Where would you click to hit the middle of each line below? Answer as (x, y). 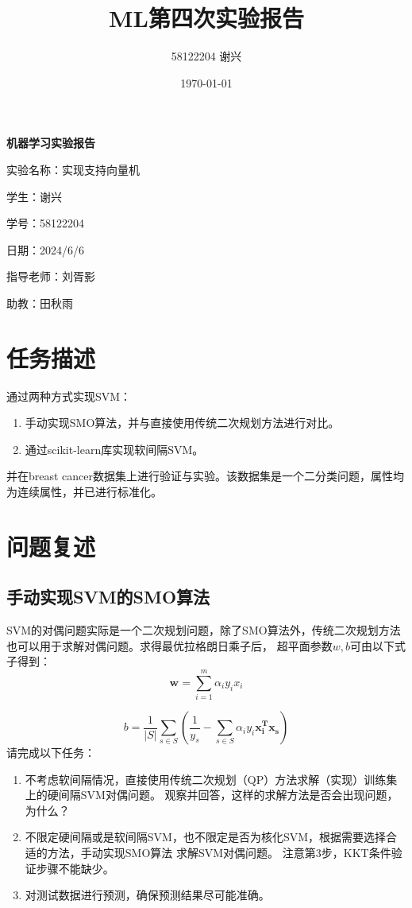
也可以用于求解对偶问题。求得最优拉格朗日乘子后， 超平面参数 (169, 645)
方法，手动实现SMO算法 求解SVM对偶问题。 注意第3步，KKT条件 (219, 853)
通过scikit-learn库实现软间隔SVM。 (114, 449)
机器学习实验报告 (51, 143)
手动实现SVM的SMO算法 (108, 597)
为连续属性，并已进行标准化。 (84, 491)
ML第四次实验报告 (206, 18)
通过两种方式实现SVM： (69, 396)
